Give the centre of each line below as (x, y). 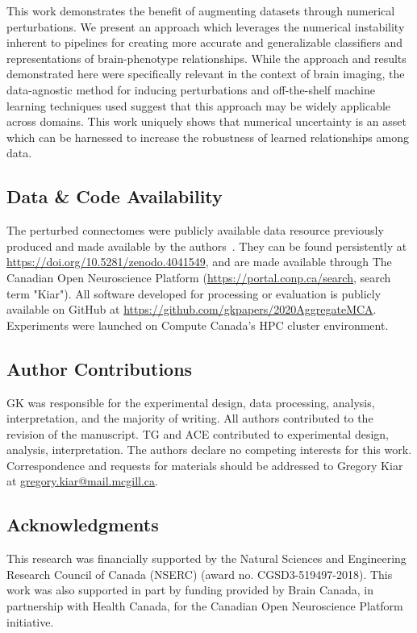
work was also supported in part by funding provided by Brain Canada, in (190, 590)
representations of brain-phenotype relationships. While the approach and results (206, 58)
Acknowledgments (83, 525)
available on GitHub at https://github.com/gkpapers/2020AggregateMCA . (192, 309)
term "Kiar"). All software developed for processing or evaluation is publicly (194, 293)
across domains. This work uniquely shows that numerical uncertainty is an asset (206, 121)
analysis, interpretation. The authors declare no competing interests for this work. (209, 450)
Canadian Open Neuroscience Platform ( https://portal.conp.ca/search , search (199, 277)
